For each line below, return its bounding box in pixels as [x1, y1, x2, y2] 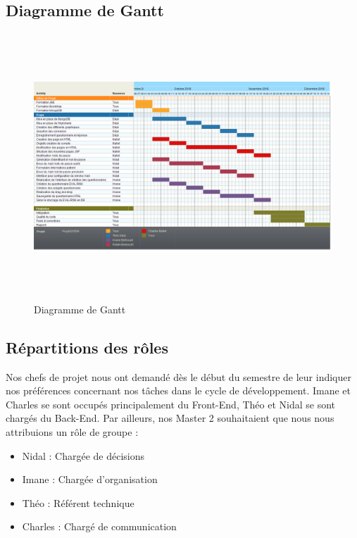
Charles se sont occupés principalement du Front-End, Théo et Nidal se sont [6, 396, 336, 411]
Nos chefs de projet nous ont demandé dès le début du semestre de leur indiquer [6, 369, 351, 384]
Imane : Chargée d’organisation [22, 472, 158, 487]
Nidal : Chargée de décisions [22, 448, 145, 463]
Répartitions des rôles [6, 336, 168, 358]
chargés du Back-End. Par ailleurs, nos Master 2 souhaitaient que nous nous [6, 411, 334, 425]
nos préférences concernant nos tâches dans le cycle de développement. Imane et [6, 383, 351, 398]
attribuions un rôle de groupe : [6, 424, 139, 439]
